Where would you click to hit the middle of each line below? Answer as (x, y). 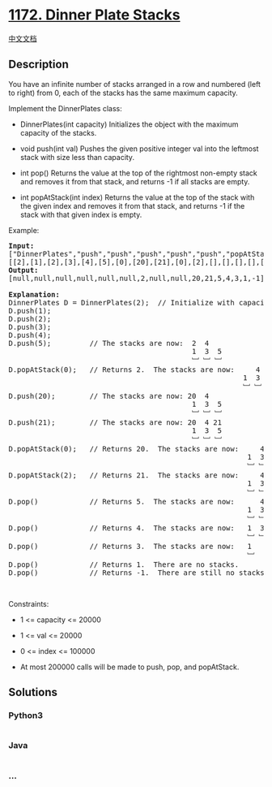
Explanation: (34, 294)
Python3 (25, 716)
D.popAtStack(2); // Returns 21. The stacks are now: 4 (136, 475)
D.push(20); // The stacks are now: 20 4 (109, 396)
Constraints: (29, 603)
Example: (24, 230)
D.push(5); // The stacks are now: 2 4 (109, 343)
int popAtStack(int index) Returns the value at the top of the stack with (137, 197)
